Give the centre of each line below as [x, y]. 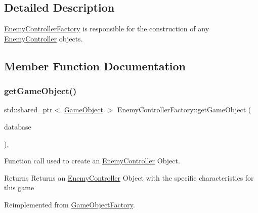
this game [19, 187]
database [18, 126]
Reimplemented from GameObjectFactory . [70, 204]
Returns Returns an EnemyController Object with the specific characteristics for [129, 177]
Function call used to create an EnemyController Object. [92, 161]
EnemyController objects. [44, 38]
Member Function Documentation [95, 66]
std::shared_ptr [28, 110]
